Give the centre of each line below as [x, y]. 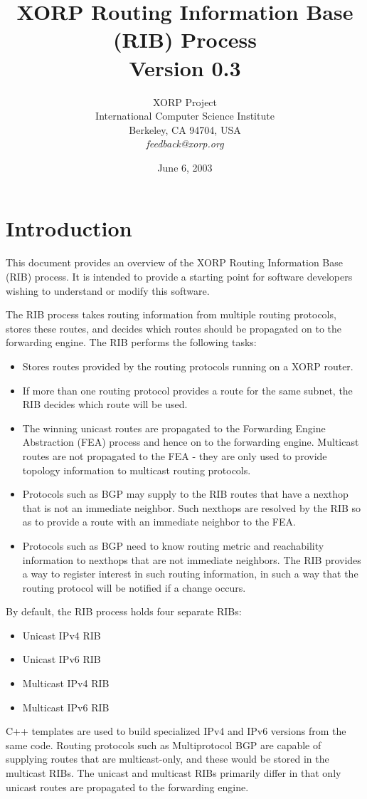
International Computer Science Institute [185, 116]
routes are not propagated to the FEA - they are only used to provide [175, 455]
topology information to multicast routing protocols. [137, 470]
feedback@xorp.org [185, 143]
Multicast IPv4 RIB [66, 683]
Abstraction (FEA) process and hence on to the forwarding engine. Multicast [191, 442]
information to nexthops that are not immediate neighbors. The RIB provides [192, 559]
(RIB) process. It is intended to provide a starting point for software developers [179, 276]
